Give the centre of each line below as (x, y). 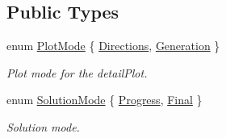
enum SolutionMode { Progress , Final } (105, 100)
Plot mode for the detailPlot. (77, 72)
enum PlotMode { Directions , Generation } (113, 46)
